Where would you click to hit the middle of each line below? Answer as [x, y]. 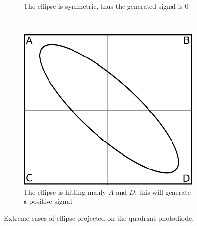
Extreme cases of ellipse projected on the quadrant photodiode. [99, 217]
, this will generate [163, 191]
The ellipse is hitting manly [65, 191]
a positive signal [48, 201]
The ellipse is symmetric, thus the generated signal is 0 [106, 6]
